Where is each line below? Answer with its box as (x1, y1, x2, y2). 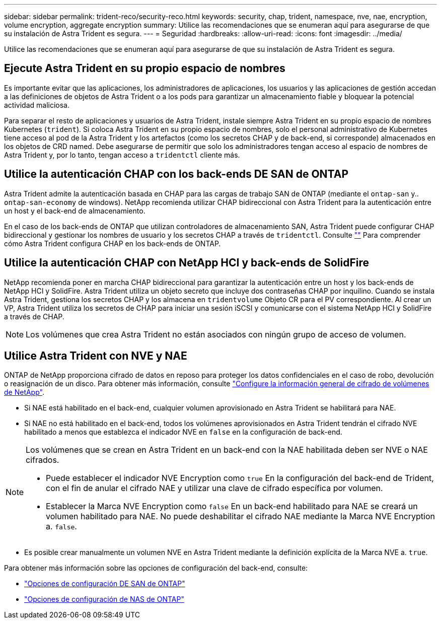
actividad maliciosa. (4, 100, 70, 109)
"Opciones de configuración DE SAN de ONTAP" (24, 579, 185, 588)
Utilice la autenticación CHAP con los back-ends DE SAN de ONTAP (4, 168, 349, 181)
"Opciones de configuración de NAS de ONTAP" (24, 595, 184, 604)
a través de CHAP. (4, 312, 64, 321)
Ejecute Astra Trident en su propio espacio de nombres (4, 62, 285, 75)
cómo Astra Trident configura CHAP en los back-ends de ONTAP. (4, 239, 221, 248)
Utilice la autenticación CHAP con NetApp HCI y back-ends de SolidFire (4, 256, 369, 269)
